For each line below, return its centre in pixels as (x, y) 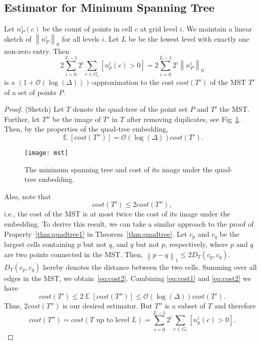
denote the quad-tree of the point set (130, 109)
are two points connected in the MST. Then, (74, 254)
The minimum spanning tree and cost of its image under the (119, 169)
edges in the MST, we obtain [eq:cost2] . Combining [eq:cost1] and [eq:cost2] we (128, 278)
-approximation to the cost (132, 82)
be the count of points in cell (88, 29)
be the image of (76, 119)
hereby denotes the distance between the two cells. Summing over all (150, 267)
